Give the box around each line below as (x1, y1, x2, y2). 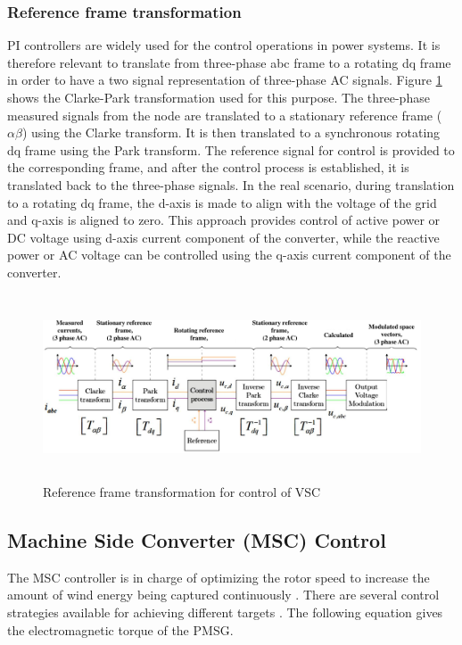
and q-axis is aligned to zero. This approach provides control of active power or (7, 211, 441, 229)
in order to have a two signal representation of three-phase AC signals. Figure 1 (7, 70, 442, 89)
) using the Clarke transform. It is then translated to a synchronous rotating (21, 123, 441, 142)
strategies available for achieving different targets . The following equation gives (7, 602, 443, 621)
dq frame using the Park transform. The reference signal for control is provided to (7, 140, 455, 159)
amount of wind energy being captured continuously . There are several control (7, 585, 440, 604)
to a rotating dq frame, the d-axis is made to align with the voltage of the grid (7, 193, 437, 211)
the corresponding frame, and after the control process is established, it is (7, 158, 409, 177)
